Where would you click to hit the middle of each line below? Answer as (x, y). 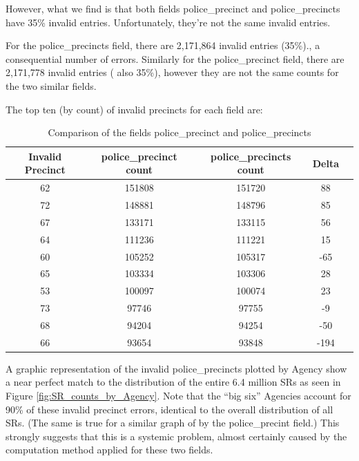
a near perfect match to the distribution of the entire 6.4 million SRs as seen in (173, 382)
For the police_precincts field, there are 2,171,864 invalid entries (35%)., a (163, 45)
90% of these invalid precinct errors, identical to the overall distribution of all (169, 409)
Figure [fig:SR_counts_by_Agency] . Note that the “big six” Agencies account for (178, 396)
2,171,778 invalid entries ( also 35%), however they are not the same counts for (172, 72)
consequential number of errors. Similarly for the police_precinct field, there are (175, 58)
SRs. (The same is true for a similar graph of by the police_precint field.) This (173, 423)
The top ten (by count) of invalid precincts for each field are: (134, 109)
